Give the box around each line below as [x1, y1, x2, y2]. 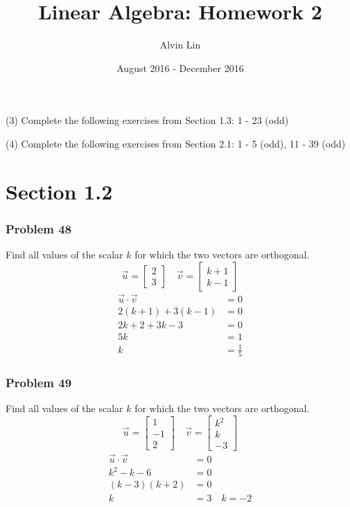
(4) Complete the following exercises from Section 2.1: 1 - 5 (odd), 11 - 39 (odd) [6, 136, 346, 150]
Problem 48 [6, 220, 72, 237]
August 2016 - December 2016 [116, 60, 244, 75]
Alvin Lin [159, 37, 201, 52]
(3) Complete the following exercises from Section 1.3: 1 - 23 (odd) [6, 113, 289, 127]
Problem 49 [6, 373, 72, 391]
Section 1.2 [6, 177, 113, 205]
